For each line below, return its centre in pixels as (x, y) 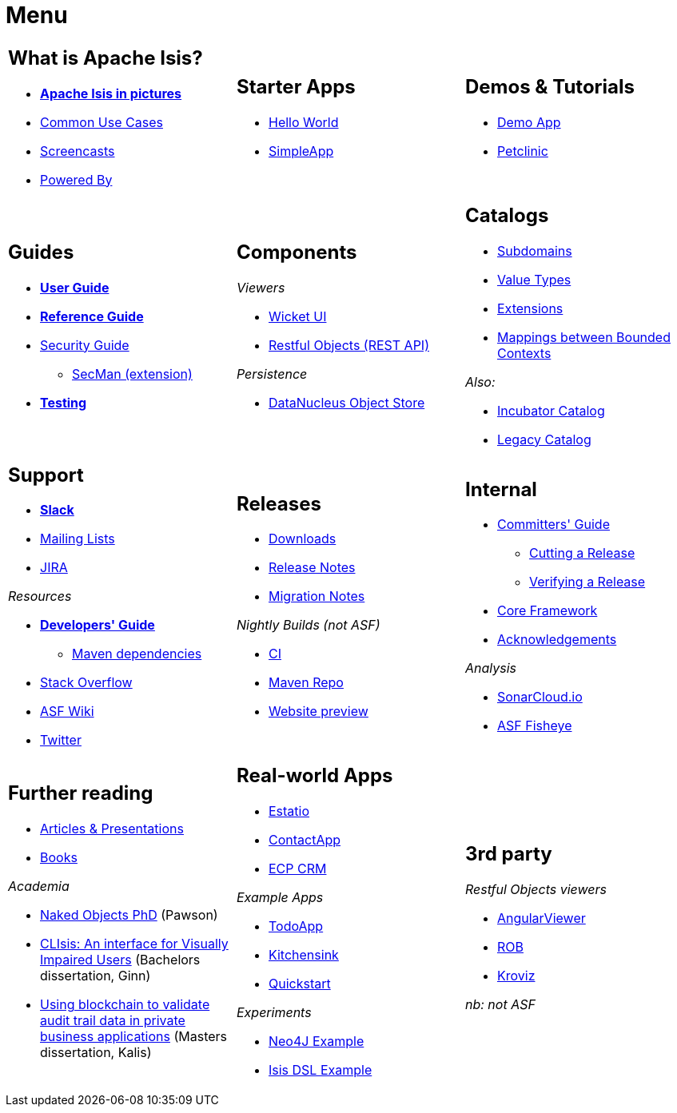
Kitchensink (303, 955)
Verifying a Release (587, 582)
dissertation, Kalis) (96, 1053)
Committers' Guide (553, 525)
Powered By (76, 179)
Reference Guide (92, 316)
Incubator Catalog (551, 410)
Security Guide (85, 345)
